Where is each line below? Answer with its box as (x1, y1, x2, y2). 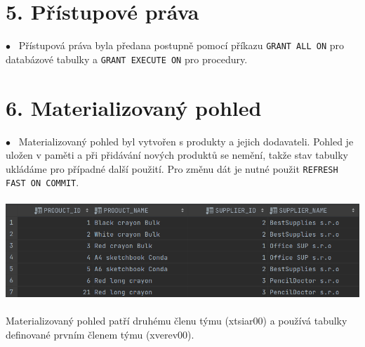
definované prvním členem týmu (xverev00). (6, 327, 194, 341)
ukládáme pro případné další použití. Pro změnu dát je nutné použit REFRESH (6, 161, 338, 176)
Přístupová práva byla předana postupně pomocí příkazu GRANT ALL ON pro (18, 38, 345, 53)
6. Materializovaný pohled (6, 93, 262, 122)
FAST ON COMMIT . (6, 175, 79, 190)
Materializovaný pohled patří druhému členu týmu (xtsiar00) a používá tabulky (6, 313, 347, 327)
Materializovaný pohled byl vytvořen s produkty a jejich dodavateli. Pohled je (18, 133, 354, 148)
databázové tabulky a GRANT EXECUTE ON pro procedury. (6, 51, 248, 66)
